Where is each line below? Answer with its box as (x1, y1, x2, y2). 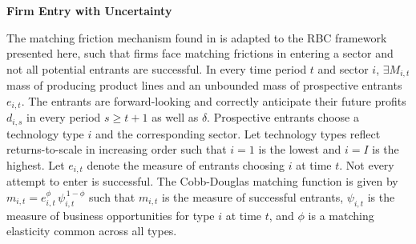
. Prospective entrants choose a (207, 109, 359, 126)
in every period (26, 109, 101, 126)
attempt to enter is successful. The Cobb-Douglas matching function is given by (6, 173, 398, 190)
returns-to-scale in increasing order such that (6, 141, 227, 158)
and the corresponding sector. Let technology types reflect (95, 125, 381, 142)
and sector (317, 60, 369, 77)
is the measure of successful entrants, (162, 188, 344, 205)
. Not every (339, 156, 394, 173)
